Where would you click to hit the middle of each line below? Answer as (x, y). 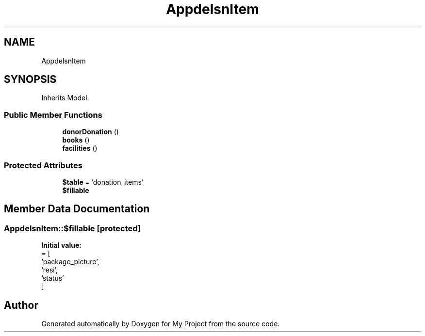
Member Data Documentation (77, 209)
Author (21, 305)
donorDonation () (90, 132)
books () (76, 140)
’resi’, (50, 270)
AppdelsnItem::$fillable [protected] (73, 228)
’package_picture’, (70, 262)
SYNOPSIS (30, 80)
